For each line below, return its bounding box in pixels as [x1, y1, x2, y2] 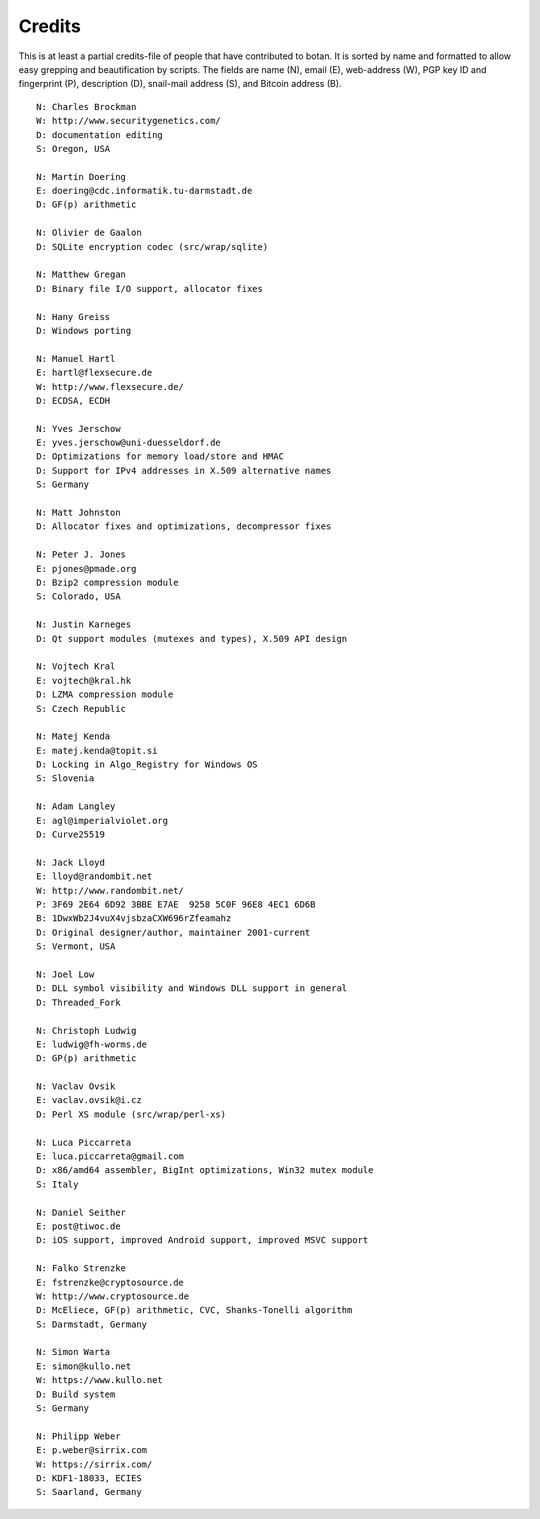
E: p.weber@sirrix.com [36, 1445, 148, 1456]
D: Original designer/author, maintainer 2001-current [36, 926, 311, 938]
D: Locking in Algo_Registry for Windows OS [36, 759, 259, 770]
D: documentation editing [36, 129, 164, 140]
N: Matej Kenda [36, 731, 111, 742]
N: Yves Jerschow [36, 423, 121, 434]
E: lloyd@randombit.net [36, 871, 153, 882]
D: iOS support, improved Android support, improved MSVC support [36, 1235, 369, 1246]
